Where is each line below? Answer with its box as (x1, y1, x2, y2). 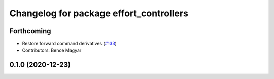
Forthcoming (9, 27, 51, 35)
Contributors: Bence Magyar (22, 47, 82, 53)
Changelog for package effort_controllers (9, 8, 189, 19)
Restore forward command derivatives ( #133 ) (22, 41, 117, 47)
